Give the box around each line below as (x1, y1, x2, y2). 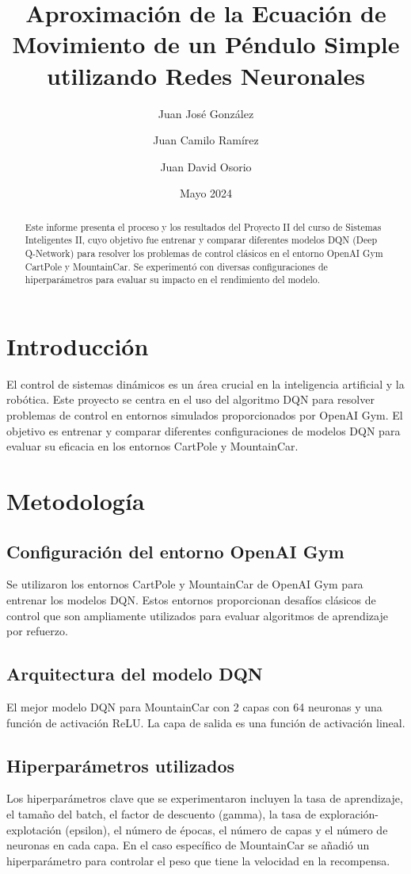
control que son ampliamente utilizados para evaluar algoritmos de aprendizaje (6, 607, 388, 623)
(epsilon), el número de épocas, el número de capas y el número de (65, 821, 388, 838)
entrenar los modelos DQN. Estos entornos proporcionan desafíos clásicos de (6, 592, 376, 608)
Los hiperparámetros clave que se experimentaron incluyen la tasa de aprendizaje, (6, 790, 403, 807)
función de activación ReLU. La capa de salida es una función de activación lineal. (6, 714, 405, 730)
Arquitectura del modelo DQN (6, 661, 263, 686)
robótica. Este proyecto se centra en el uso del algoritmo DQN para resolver (6, 391, 375, 408)
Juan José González (158, 105, 254, 121)
